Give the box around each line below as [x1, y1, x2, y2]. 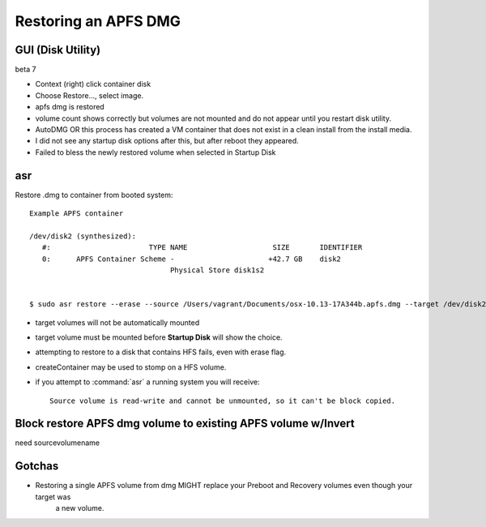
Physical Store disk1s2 [170, 266, 265, 275]
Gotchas [15, 459, 59, 473]
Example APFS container [29, 209, 124, 218]
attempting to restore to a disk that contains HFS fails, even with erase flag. [35, 347, 287, 357]
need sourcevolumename [15, 438, 100, 448]
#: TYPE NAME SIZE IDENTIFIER [41, 243, 363, 252]
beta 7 [15, 65, 36, 75]
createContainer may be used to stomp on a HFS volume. [35, 362, 227, 372]
